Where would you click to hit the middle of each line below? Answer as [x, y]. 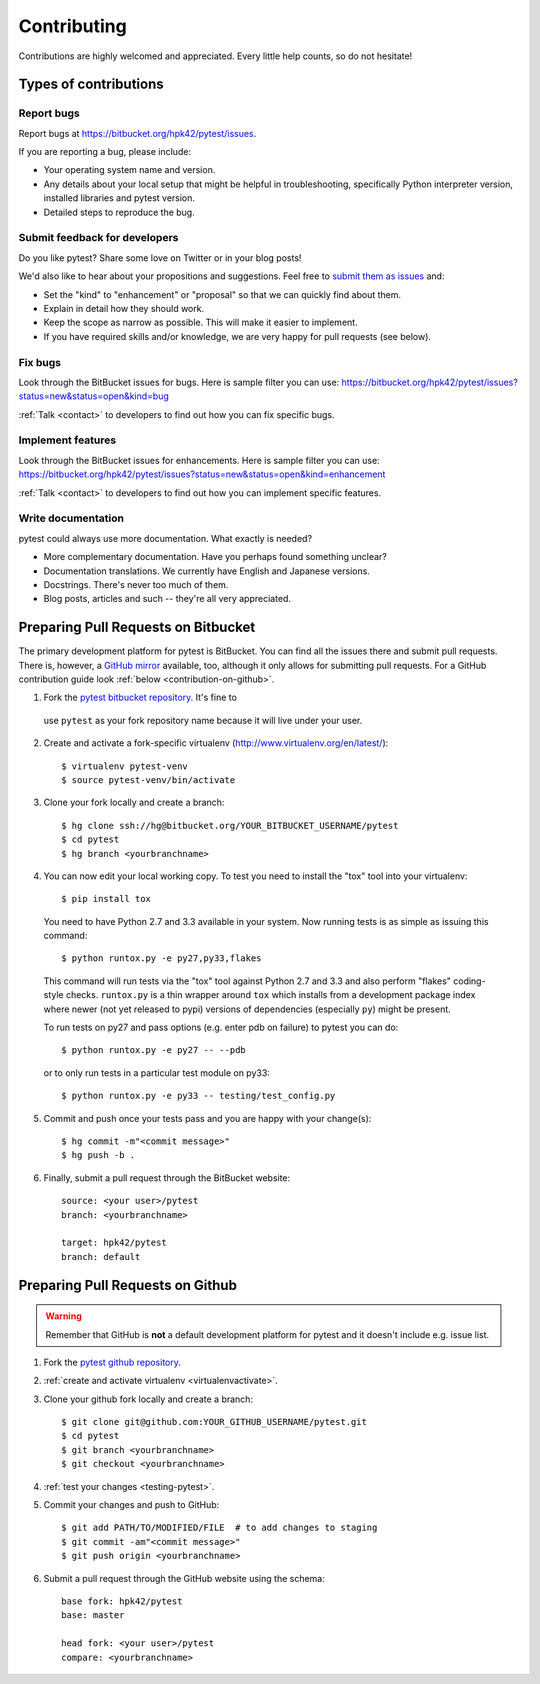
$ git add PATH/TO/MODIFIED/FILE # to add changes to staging [219, 1528]
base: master [93, 1615]
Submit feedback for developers [98, 238]
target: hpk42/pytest [114, 1243]
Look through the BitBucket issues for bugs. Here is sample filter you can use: [179, 382]
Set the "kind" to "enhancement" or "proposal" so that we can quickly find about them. [222, 294]
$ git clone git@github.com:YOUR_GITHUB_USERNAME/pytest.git [214, 1422]
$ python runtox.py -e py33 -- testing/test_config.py [198, 1096]
